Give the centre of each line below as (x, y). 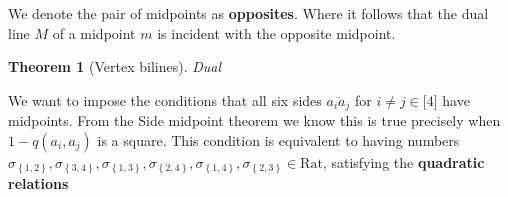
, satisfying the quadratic (403, 161)
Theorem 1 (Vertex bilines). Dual (115, 66)
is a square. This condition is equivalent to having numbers (278, 139)
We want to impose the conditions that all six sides (165, 99)
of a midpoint (94, 32)
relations (38, 183)
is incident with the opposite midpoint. (276, 32)
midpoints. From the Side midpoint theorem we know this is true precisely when (254, 120)
